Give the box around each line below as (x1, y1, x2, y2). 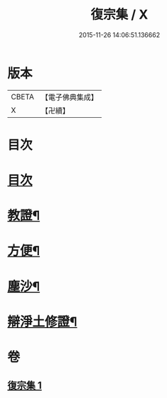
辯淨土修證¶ (7, 314, 77, 329)
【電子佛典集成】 (41, 92, 98, 102)
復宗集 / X (90, 6, 149, 23)
